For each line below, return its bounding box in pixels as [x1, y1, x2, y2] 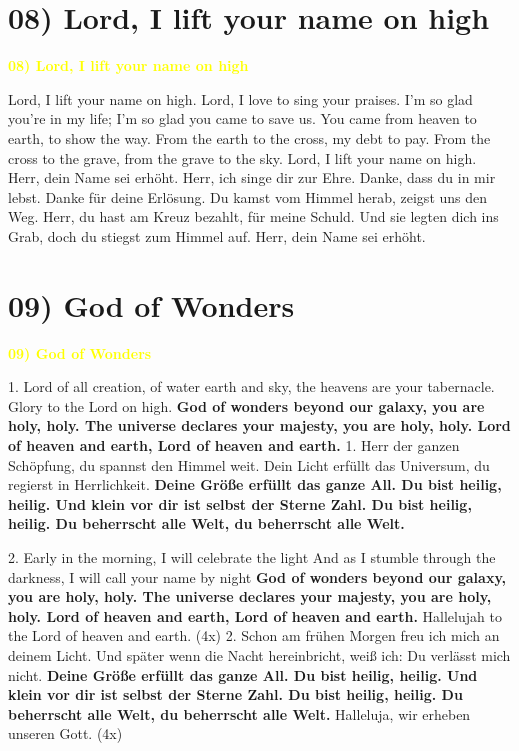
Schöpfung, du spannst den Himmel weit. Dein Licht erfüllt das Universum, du [8, 454, 490, 475]
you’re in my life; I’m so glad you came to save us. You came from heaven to [8, 108, 477, 129]
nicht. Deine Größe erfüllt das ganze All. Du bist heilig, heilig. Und [8, 664, 478, 685]
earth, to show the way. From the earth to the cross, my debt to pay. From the [8, 127, 491, 148]
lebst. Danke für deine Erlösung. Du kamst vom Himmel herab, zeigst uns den [8, 186, 488, 207]
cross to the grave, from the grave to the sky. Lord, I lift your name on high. [8, 147, 477, 168]
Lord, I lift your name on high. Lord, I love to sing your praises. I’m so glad [8, 88, 473, 109]
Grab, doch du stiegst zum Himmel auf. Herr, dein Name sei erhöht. [8, 225, 426, 246]
